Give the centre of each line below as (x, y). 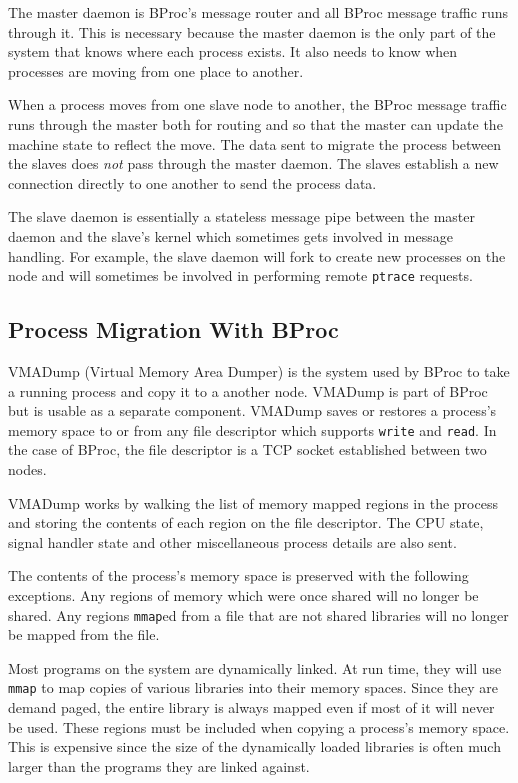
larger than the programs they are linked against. (159, 765)
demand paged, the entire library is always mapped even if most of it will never (251, 707)
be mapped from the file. (84, 634)
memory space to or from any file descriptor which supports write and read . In (252, 429)
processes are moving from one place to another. (156, 70)
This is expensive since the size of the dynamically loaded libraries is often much (254, 746)
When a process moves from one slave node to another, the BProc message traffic (257, 104)
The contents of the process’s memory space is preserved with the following (238, 575)
